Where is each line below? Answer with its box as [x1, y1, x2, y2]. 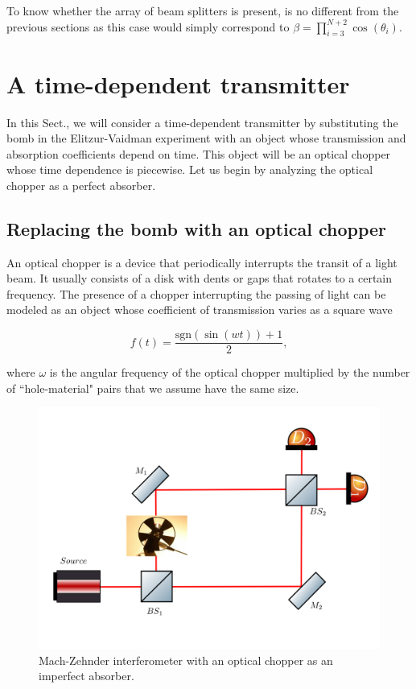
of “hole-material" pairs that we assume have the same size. [6, 379, 299, 396]
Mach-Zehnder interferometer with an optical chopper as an [39, 651, 333, 668]
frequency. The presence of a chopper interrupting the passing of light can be [6, 285, 386, 302]
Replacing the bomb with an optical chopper [6, 216, 387, 241]
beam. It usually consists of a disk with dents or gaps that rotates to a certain [6, 270, 393, 287]
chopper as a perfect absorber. [6, 176, 156, 193]
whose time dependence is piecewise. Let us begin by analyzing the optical [6, 161, 373, 178]
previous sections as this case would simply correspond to [6, 18, 290, 35]
